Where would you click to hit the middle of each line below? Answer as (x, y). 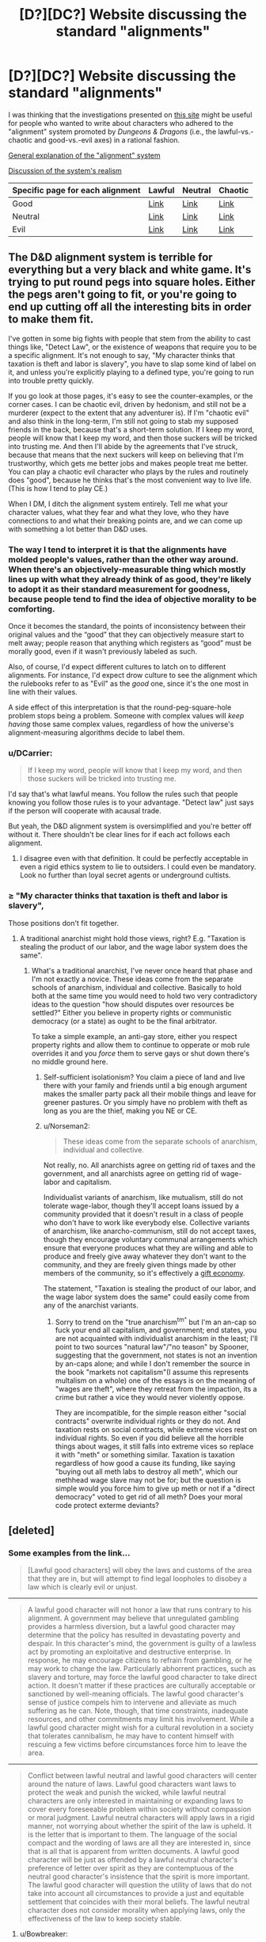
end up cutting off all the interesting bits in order (130, 307)
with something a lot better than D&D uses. (78, 529)
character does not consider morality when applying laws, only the (136, 1910)
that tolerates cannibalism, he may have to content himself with (131, 1735)
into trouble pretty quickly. (51, 380)
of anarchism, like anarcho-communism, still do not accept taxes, (150, 1231)
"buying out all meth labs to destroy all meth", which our (146, 1472)
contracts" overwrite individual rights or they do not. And (148, 1421)
